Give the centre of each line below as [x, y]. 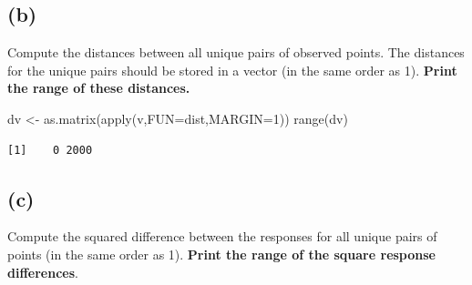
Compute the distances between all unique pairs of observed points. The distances [236, 52]
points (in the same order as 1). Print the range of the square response [221, 254]
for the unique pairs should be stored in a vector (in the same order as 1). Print [232, 70]
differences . [43, 272]
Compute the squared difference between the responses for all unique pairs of [222, 236]
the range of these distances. [99, 88]
